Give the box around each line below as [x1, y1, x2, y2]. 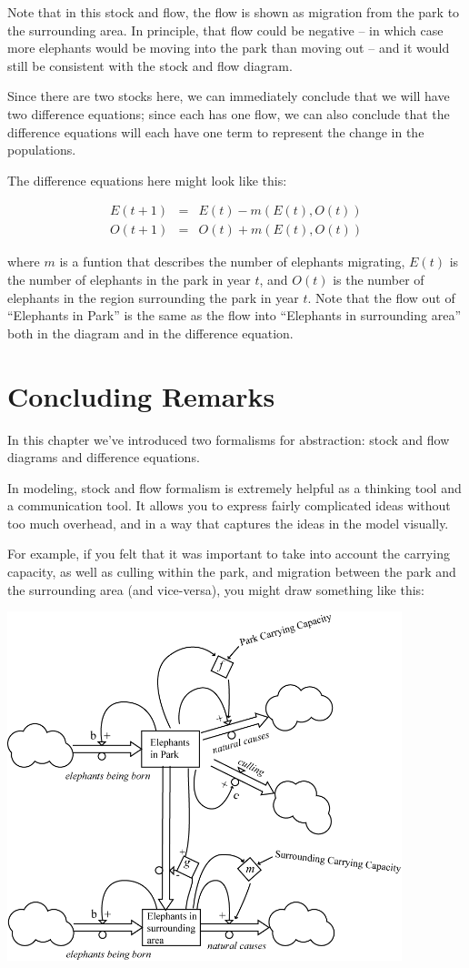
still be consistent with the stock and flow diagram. [7, 55, 293, 75]
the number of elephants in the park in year [7, 270, 251, 288]
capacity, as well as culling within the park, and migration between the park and [7, 562, 456, 581]
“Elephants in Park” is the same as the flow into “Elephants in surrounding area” [7, 306, 461, 325]
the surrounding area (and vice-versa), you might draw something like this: [7, 580, 425, 599]
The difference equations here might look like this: [7, 170, 287, 189]
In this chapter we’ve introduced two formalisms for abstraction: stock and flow [7, 429, 450, 449]
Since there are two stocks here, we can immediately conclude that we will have [7, 86, 450, 106]
